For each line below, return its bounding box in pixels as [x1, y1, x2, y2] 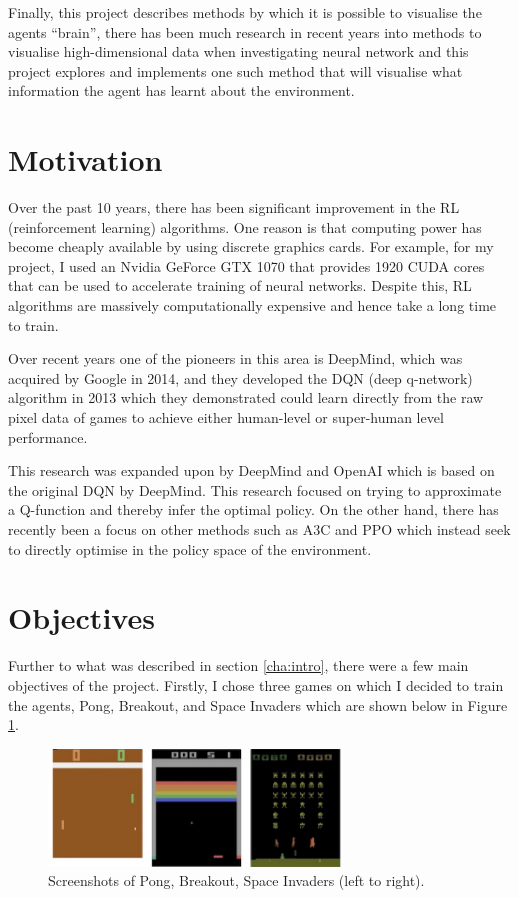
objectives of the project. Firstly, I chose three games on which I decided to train [8, 674, 504, 695]
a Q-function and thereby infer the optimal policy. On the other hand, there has [8, 499, 499, 520]
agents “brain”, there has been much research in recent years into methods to [8, 21, 482, 42]
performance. [8, 426, 88, 447]
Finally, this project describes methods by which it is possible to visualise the [8, 2, 482, 22]
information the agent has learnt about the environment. [8, 80, 355, 101]
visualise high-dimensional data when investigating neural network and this [8, 41, 469, 62]
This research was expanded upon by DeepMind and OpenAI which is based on [8, 460, 495, 481]
